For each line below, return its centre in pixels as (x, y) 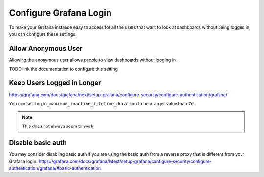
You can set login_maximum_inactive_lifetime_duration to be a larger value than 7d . (102, 103)
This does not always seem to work (58, 126)
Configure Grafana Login (60, 13)
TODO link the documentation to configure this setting (64, 69)
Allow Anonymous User (46, 48)
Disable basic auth (38, 143)
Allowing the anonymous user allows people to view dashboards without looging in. (93, 60)
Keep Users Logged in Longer (55, 83)
